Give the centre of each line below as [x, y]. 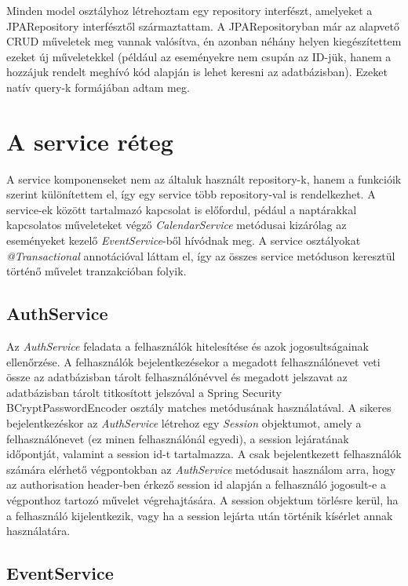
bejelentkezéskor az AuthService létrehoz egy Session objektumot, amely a [184, 423]
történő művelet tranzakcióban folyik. [97, 271]
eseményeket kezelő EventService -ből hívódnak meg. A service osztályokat [184, 240]
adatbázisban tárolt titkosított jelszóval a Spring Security [144, 392]
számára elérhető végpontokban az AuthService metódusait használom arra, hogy [201, 469]
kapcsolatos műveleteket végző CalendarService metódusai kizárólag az [177, 225]
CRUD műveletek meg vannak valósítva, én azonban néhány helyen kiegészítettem [204, 41]
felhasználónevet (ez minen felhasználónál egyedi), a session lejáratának [178, 438]
